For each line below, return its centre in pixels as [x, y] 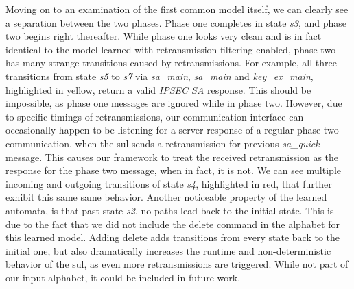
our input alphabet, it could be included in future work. [123, 277]
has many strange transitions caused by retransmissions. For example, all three [171, 63]
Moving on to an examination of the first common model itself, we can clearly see [177, 9]
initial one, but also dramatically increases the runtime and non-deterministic [168, 250]
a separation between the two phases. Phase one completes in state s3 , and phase [176, 22]
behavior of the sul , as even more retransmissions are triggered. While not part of [177, 264]
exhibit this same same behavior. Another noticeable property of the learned [166, 197]
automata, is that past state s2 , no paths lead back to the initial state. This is [170, 210]
